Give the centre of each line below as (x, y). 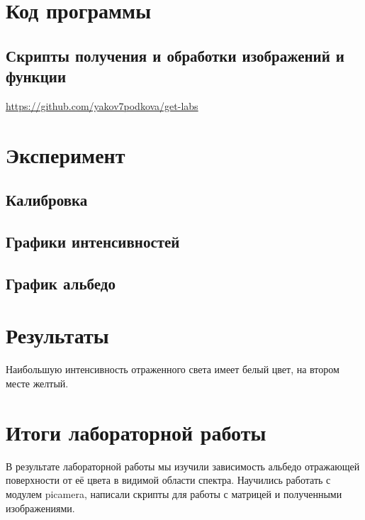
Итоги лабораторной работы (136, 432)
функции (36, 76)
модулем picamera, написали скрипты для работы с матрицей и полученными (174, 493)
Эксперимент (66, 154)
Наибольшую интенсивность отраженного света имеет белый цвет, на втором (173, 369)
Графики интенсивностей (93, 242)
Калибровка (47, 200)
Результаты (57, 335)
